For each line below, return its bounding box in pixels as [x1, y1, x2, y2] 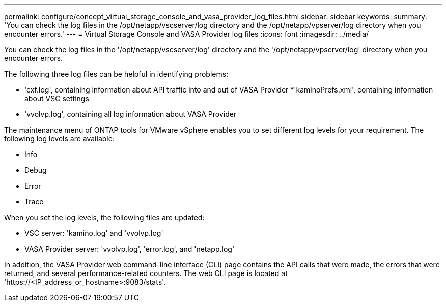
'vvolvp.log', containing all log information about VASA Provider [24, 110, 237, 118]
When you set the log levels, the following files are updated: [4, 213, 205, 222]
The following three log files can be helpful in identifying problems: [4, 70, 229, 78]
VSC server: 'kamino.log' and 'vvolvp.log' [24, 229, 163, 237]
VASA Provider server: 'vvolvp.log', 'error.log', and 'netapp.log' [24, 244, 235, 253]
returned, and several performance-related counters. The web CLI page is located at [4, 269, 288, 278]
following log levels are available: [4, 134, 115, 143]
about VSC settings [24, 94, 89, 103]
